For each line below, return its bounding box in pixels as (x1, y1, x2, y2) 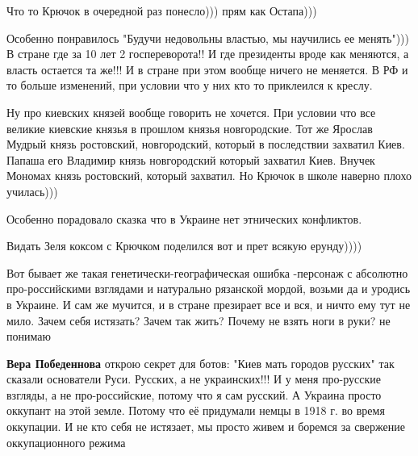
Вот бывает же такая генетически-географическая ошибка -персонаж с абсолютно (6, 264, 408, 281)
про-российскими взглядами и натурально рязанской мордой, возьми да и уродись (6, 280, 411, 297)
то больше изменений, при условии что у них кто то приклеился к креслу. (6, 77, 373, 94)
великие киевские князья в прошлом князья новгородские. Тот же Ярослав (6, 119, 373, 136)
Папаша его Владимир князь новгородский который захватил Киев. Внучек (6, 151, 375, 168)
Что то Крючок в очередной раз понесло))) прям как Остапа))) (6, 2, 317, 19)
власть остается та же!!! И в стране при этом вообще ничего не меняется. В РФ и (6, 61, 408, 77)
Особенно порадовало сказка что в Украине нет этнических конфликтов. (6, 210, 362, 227)
